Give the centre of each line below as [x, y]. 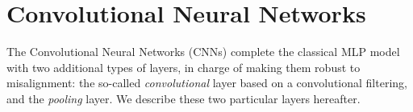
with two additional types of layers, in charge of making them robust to [184, 67]
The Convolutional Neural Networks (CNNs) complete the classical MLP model [203, 52]
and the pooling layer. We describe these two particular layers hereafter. [184, 98]
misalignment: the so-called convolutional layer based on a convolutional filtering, [207, 83]
